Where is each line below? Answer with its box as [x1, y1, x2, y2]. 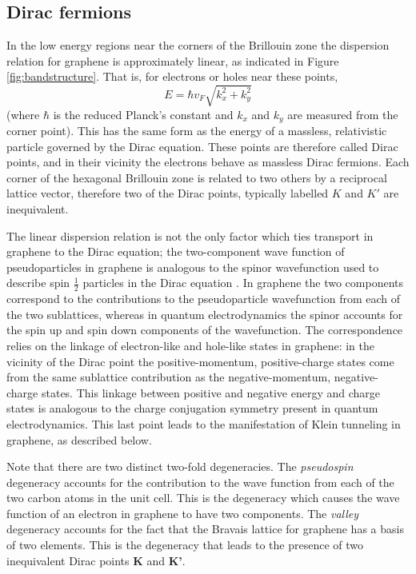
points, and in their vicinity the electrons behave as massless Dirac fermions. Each [6, 153, 410, 170]
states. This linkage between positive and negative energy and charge [41, 384, 381, 401]
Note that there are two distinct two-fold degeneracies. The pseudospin [6, 458, 354, 475]
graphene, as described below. [6, 431, 152, 448]
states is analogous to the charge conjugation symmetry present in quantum [6, 400, 378, 417]
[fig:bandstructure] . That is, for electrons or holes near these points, [6, 68, 338, 85]
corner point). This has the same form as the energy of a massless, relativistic [6, 122, 387, 138]
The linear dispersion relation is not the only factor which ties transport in [6, 227, 374, 244]
